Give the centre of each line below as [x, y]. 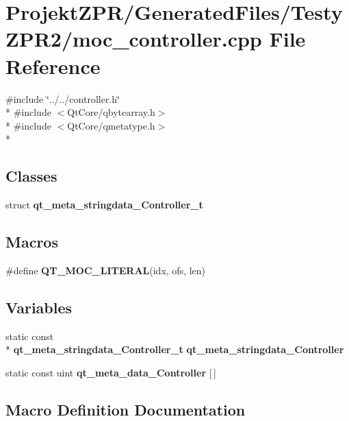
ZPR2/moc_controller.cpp [134, 39]
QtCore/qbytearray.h [111, 112]
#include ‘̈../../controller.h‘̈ [63, 98]
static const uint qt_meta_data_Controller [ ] [111, 372]
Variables [39, 307]
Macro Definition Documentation [126, 409]
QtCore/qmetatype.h [111, 125]
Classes [31, 176]
